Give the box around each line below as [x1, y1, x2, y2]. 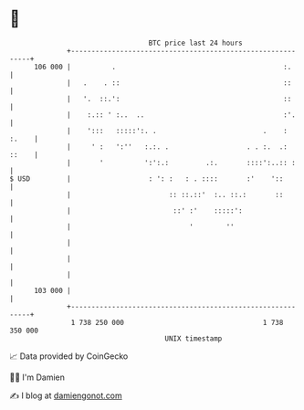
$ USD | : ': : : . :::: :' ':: [9, 173, 284, 184]
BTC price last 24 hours [148, 38, 244, 47]
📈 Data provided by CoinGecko [9, 351, 129, 362]
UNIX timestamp [164, 333, 223, 343]
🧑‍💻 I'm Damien [9, 372, 66, 383]
